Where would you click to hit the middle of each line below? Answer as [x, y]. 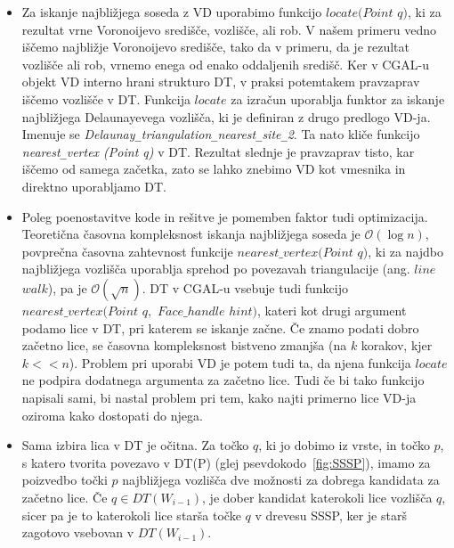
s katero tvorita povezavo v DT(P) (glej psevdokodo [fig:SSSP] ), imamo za [226, 462]
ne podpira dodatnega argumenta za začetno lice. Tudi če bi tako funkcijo [223, 380]
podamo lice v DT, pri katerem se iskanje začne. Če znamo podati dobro [220, 327]
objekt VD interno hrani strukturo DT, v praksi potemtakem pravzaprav [221, 82]
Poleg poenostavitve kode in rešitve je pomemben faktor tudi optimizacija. [225, 216]
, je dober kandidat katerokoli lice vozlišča [317, 497]
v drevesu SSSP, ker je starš [331, 515]
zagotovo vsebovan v [78, 532]
